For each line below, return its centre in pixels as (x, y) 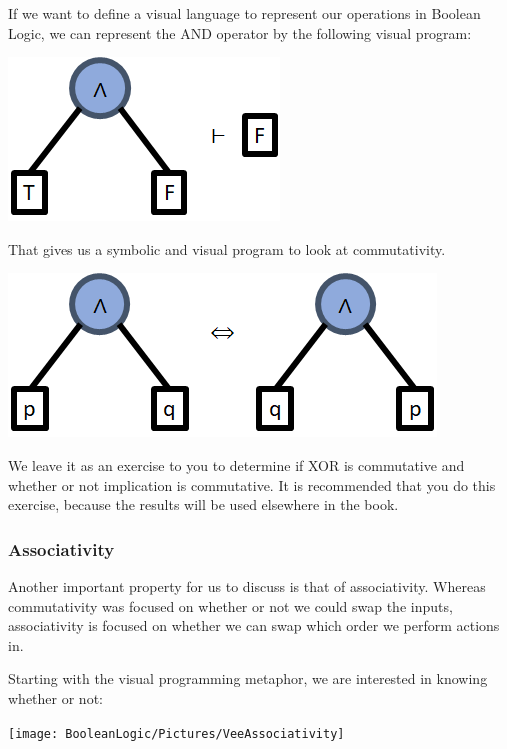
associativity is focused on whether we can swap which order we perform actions (254, 625)
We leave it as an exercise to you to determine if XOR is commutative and (236, 464)
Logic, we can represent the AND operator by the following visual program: (240, 32)
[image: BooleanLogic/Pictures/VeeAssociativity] (176, 733)
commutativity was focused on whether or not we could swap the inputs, (230, 605)
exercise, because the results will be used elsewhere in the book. (203, 504)
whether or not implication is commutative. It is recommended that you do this (252, 484)
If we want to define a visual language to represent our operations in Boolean (244, 13)
